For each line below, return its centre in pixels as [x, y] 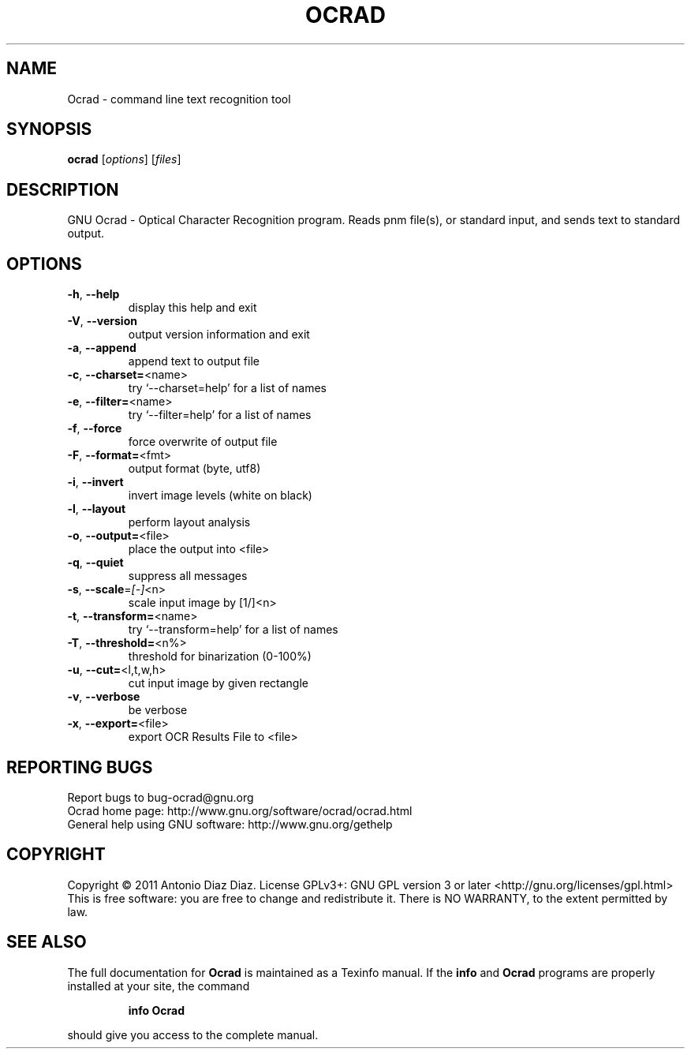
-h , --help [93, 294]
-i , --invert [95, 482]
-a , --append [102, 348]
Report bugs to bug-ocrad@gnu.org [161, 797]
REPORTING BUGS [80, 767]
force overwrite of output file [203, 442]
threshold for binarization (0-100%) [220, 657]
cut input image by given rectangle [218, 683]
